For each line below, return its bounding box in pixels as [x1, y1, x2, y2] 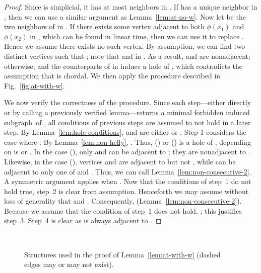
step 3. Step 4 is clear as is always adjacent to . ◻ [4, 215, 162, 226]
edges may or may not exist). [24, 259, 114, 269]
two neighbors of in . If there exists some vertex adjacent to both [4, 21, 205, 32]
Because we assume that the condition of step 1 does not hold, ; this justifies [4, 205, 242, 216]
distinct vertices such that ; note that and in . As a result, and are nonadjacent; [4, 50, 250, 61]
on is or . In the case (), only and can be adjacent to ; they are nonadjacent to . [4, 146, 250, 157]
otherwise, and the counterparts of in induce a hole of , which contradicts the [4, 60, 242, 71]
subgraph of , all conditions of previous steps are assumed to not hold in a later [4, 117, 251, 127]
